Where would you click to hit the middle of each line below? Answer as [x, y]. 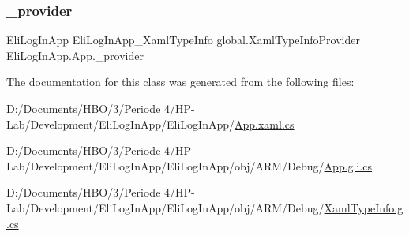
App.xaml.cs [265, 124]
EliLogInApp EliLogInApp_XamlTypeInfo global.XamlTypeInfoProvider [183, 40]
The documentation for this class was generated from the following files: [180, 82]
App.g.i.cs [348, 165]
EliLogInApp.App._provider [75, 55]
